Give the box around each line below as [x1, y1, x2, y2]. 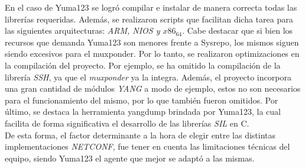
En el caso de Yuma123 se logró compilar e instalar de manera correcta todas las [5, 1, 297, 13]
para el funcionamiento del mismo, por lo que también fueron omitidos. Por [5, 93, 278, 106]
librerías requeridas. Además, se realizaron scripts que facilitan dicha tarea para [5, 12, 293, 25]
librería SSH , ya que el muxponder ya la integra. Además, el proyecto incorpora [5, 70, 291, 83]
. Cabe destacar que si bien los [182, 24, 293, 37]
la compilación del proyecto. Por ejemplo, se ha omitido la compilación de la [5, 59, 281, 71]
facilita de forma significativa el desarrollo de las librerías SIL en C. [5, 117, 249, 129]
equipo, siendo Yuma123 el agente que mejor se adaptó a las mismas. [5, 151, 255, 164]
